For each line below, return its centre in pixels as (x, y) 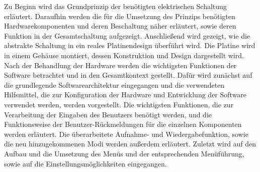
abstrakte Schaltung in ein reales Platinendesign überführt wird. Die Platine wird (130, 45)
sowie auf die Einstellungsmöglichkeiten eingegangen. (85, 163)
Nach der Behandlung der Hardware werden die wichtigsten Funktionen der (120, 65)
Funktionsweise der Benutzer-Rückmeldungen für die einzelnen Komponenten (123, 124)
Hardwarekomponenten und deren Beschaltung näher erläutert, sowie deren (120, 26)
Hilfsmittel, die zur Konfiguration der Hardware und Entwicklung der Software (125, 95)
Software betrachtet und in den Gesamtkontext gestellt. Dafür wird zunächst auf (128, 75)
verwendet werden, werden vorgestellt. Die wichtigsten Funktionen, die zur (119, 104)
